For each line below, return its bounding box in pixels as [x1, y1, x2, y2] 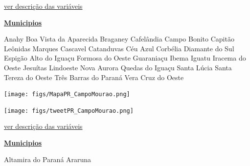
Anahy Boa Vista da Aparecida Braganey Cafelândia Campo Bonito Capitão [4, 34, 234, 44]
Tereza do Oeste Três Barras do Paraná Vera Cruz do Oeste [4, 72, 184, 82]
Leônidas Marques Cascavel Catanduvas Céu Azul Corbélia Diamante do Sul [4, 43, 234, 53]
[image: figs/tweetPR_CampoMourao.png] [4, 107, 134, 114]
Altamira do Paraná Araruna [4, 154, 91, 164]
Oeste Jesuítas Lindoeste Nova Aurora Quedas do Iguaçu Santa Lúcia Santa [4, 62, 232, 72]
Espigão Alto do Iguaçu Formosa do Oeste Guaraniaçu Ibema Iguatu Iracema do [4, 53, 246, 63]
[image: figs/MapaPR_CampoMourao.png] [4, 91, 130, 98]
